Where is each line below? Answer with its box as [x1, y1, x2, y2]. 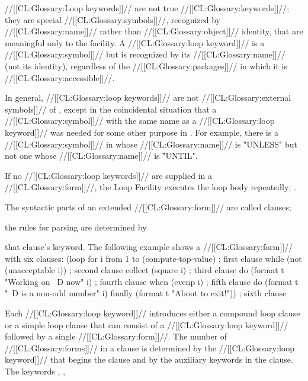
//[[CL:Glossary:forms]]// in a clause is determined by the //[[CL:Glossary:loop [5, 341, 294, 354]
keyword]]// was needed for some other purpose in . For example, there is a [5, 126, 278, 138]
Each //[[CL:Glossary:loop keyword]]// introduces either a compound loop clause [5, 307, 300, 319]
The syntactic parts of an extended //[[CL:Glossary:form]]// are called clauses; [5, 200, 291, 213]
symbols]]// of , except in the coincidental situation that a [5, 103, 217, 115]
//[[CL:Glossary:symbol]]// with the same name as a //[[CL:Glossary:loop [5, 114, 275, 127]
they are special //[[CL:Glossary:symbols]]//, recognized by [5, 13, 221, 25]
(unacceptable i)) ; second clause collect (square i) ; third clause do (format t [5, 264, 284, 276]
